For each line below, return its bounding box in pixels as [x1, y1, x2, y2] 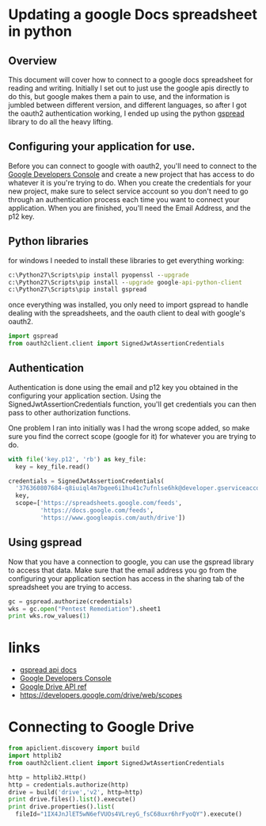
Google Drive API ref [19, 682, 87, 691]
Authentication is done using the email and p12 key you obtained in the [8, 382, 239, 392]
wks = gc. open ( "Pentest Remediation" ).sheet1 [8, 605, 161, 613]
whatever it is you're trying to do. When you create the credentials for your [8, 178, 252, 187]
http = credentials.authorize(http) [8, 781, 129, 789]
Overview [8, 54, 58, 67]
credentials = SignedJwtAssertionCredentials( [8, 477, 165, 485]
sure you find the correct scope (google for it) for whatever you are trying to [8, 431, 256, 441]
